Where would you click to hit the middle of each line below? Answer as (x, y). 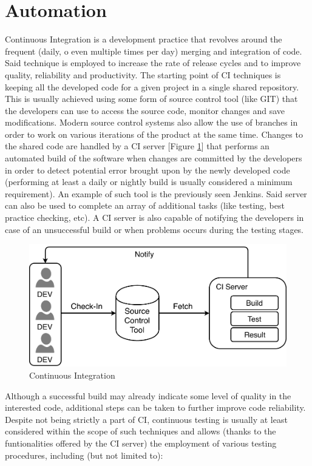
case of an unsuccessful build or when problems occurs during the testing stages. (154, 229)
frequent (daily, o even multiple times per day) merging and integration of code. (154, 51)
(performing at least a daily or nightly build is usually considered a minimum (149, 182)
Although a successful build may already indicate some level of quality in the (148, 395)
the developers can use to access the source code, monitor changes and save (145, 110)
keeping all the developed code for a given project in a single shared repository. (152, 86)
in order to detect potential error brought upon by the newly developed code (148, 170)
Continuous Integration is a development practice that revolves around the (144, 39)
